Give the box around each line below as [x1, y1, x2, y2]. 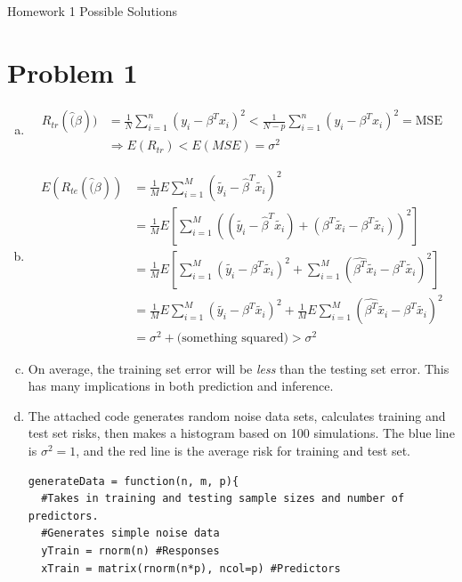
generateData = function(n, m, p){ [28, 474, 239, 488]
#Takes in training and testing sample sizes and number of [41, 492, 405, 505]
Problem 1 [7, 53, 138, 90]
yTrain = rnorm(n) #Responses [41, 544, 220, 557]
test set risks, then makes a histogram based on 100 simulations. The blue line [28, 424, 455, 442]
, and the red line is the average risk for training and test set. [76, 441, 410, 459]
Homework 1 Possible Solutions [7, 2, 178, 20]
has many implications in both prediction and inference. [28, 376, 334, 395]
